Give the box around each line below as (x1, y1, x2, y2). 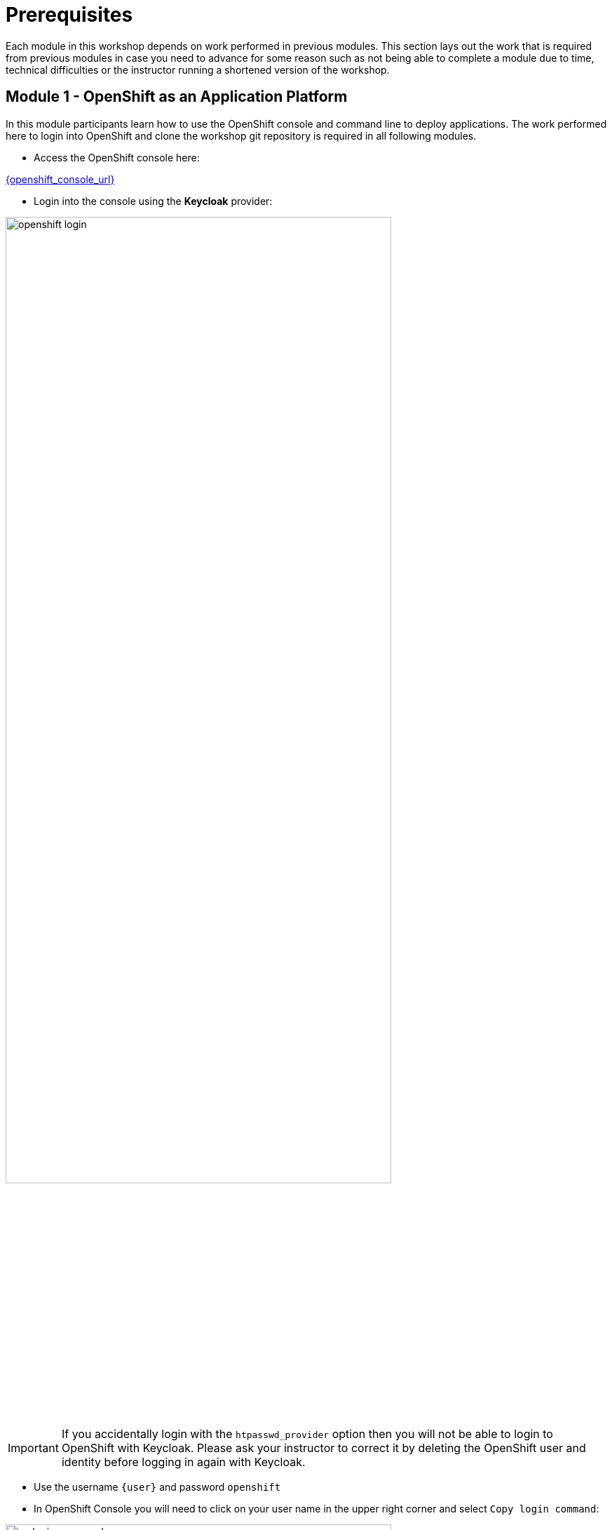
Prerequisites (6, 3, 133, 27)
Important (8, 1441, 59, 1456)
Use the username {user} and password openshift (34, 1481, 281, 1494)
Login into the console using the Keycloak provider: (34, 194, 273, 207)
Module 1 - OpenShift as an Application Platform (6, 88, 348, 106)
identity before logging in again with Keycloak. (61, 1455, 306, 1470)
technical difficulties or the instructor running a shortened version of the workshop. (6, 63, 390, 76)
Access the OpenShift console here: (34, 151, 200, 164)
